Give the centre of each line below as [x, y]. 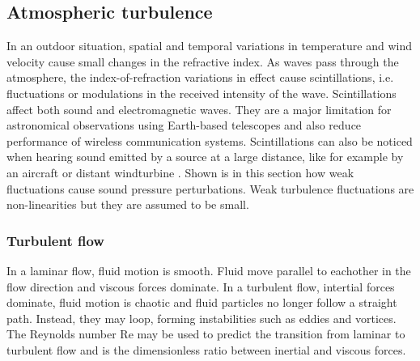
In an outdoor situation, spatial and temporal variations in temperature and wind [210, 46]
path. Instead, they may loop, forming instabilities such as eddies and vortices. [202, 318]
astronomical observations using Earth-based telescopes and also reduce [184, 125]
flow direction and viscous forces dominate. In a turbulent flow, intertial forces [201, 286]
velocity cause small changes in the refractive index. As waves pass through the [203, 61]
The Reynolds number [62, 334]
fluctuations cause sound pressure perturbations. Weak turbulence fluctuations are [210, 188]
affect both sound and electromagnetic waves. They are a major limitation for [199, 109]
